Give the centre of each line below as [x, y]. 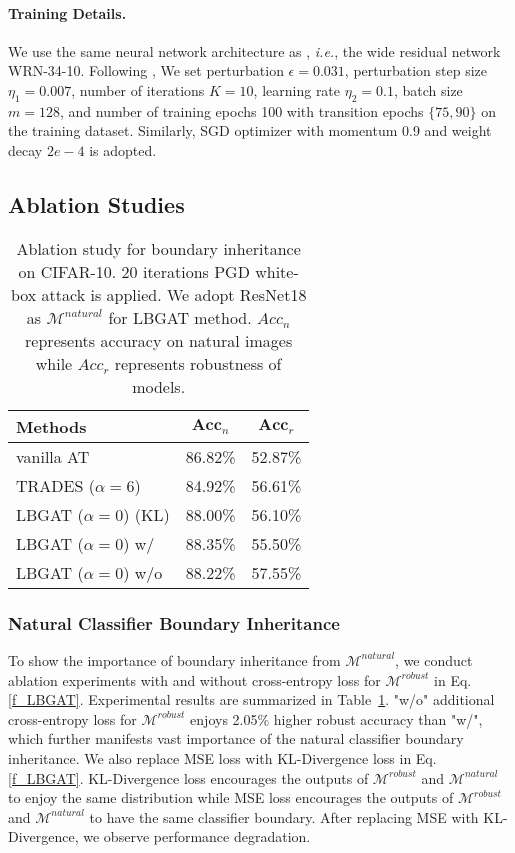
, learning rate [297, 89]
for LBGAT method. [180, 317]
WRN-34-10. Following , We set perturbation [146, 70]
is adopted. [123, 149]
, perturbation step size [416, 70]
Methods [51, 426]
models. [159, 386]
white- [277, 271]
